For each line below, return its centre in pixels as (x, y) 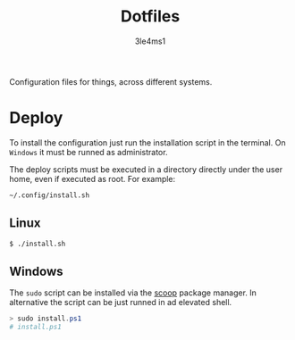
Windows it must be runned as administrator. (88, 152)
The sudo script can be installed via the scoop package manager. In (133, 293)
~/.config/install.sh (50, 195)
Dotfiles (150, 17)
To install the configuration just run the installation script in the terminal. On (147, 142)
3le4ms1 (150, 41)
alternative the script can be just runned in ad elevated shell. (121, 303)
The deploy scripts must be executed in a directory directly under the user (146, 169)
